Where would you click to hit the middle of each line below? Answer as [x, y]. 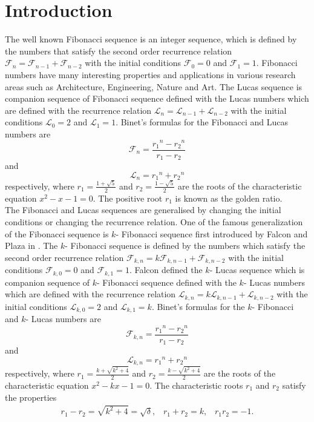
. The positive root [128, 198]
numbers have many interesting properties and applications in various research [150, 74]
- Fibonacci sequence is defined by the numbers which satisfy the [185, 246]
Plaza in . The [31, 246]
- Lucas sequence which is [257, 270]
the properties [31, 397]
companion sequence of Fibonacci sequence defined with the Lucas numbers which [157, 98]
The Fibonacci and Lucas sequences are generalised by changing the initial [143, 210]
